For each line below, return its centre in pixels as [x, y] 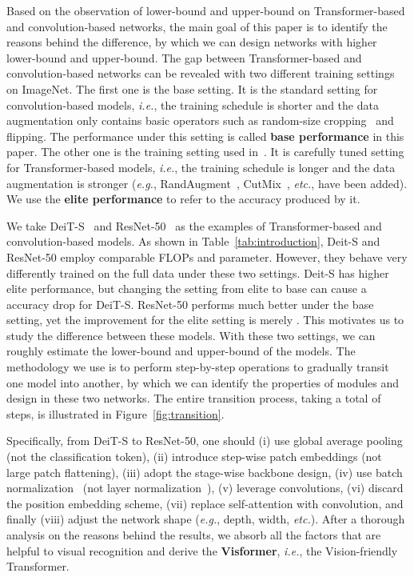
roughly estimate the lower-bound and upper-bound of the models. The [181, 351]
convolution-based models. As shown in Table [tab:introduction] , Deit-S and [193, 241]
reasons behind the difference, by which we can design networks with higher [192, 42]
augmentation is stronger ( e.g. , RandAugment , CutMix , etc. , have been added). [207, 183]
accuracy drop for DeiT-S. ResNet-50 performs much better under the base [190, 304]
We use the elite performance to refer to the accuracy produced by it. [183, 199]
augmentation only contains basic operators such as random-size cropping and [200, 120]
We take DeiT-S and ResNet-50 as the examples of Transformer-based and [194, 225]
